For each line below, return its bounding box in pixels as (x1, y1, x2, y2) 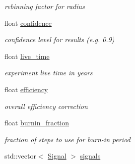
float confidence (4, 17, 52, 28)
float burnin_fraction (4, 117, 69, 128)
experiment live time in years (4, 67, 93, 78)
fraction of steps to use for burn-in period (4, 134, 131, 144)
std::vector (4, 151, 36, 161)
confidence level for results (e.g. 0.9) (4, 34, 115, 45)
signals (80, 151, 101, 161)
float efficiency (4, 84, 48, 94)
